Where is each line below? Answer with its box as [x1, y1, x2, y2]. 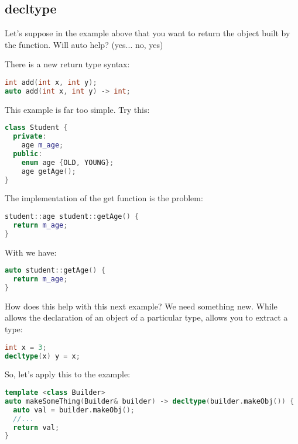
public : [13, 149, 43, 158]
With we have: [5, 246, 57, 258]
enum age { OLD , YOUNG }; [21, 158, 114, 167]
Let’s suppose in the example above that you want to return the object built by [5, 27, 290, 39]
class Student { [5, 123, 68, 132]
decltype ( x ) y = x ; [5, 352, 80, 360]
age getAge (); [21, 167, 76, 175]
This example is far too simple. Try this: [5, 103, 150, 115]
